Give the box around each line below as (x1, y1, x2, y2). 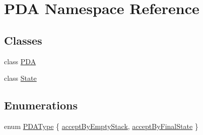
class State (4, 73, 37, 83)
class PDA (4, 56, 36, 66)
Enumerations (4, 97, 78, 113)
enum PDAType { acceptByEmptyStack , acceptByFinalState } (4, 120, 198, 131)
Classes (4, 32, 42, 48)
